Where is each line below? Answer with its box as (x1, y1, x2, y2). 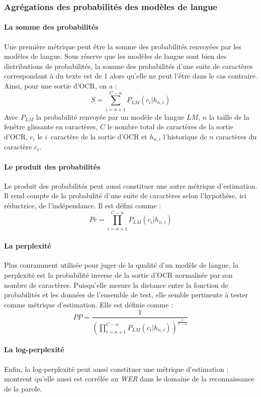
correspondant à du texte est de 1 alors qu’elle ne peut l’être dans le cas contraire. (4, 70, 257, 81)
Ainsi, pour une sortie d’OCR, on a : (4, 81, 117, 91)
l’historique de (163, 131, 207, 141)
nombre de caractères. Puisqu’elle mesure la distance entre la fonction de (4, 279, 228, 290)
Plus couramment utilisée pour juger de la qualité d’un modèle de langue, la (4, 260, 238, 270)
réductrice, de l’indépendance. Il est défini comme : (4, 200, 161, 210)
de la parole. (4, 383, 42, 393)
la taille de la (209, 111, 249, 122)
